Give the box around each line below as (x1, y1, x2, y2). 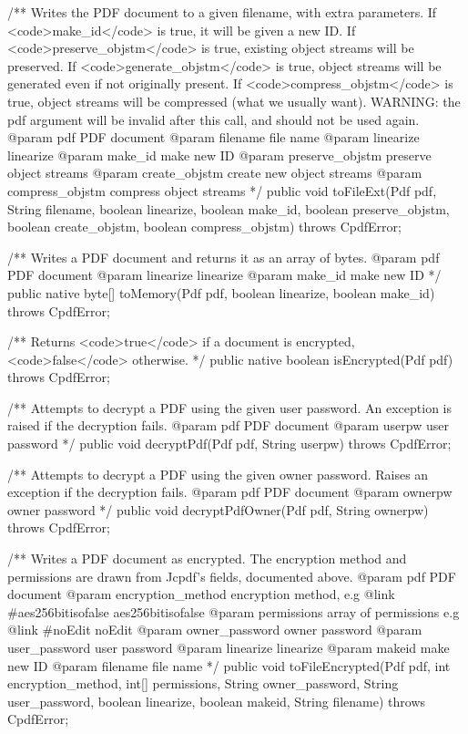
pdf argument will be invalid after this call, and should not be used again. (7, 109, 420, 129)
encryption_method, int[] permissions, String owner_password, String (7, 674, 399, 693)
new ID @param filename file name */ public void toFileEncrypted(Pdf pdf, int (7, 656, 451, 675)
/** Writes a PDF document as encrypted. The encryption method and (7, 549, 407, 568)
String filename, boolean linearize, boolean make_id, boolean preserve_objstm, (7, 199, 450, 218)
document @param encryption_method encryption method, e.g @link (7, 584, 395, 604)
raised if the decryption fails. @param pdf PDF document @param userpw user (7, 416, 449, 435)
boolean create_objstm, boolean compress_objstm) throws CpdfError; (7, 217, 402, 236)
